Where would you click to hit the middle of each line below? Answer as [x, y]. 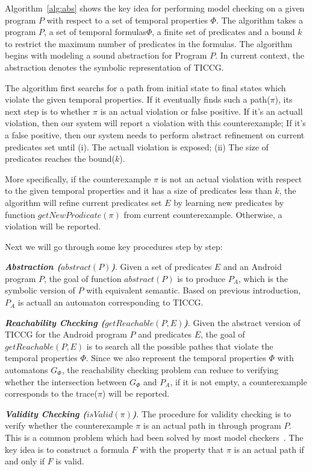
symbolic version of [40, 290]
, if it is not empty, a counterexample [239, 381]
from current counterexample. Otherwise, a [203, 214]
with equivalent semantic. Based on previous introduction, [194, 290]
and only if [25, 461]
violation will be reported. [53, 226]
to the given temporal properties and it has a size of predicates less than [139, 191]
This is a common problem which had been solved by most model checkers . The [154, 437]
